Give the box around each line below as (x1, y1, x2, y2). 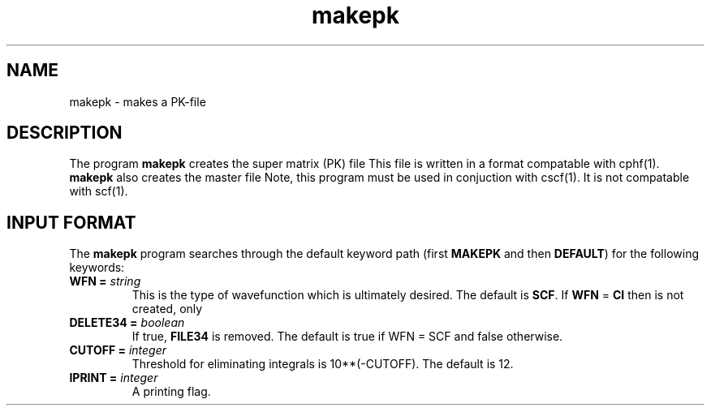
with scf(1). (69, 184, 128, 199)
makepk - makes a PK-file (69, 94, 206, 109)
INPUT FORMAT (6, 212, 136, 233)
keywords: (69, 260, 125, 275)
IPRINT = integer (69, 371, 158, 385)
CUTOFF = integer (69, 343, 166, 358)
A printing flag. (131, 384, 211, 399)
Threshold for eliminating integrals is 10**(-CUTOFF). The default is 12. (131, 357, 514, 371)
